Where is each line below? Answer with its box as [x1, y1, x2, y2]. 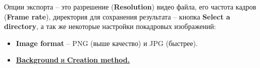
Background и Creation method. [16, 54, 130, 65]
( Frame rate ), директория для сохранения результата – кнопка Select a [4, 11, 230, 21]
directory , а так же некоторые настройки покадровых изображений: [4, 21, 216, 31]
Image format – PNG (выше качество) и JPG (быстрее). [16, 37, 198, 48]
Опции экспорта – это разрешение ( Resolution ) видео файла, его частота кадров [4, 1, 256, 11]
